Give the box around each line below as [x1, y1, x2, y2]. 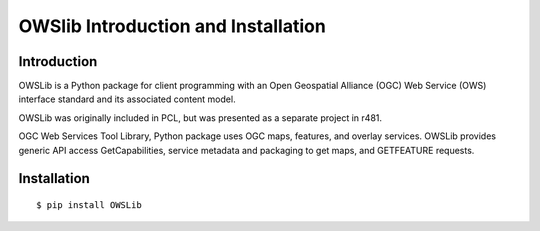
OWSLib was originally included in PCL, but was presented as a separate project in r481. [18, 111, 383, 124]
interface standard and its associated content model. [18, 93, 236, 105]
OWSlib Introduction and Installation [18, 15, 327, 37]
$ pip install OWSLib [36, 200, 142, 211]
